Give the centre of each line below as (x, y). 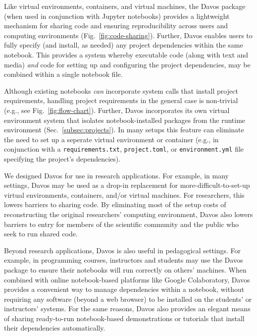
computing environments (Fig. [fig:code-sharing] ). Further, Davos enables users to (128, 35)
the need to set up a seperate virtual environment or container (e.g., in (111, 139)
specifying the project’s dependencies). (62, 158)
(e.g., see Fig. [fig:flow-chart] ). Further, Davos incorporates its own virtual (117, 110)
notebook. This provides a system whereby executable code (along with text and (126, 54)
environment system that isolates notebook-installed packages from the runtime (125, 120)
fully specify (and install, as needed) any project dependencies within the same (124, 45)
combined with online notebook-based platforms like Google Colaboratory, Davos (127, 279)
